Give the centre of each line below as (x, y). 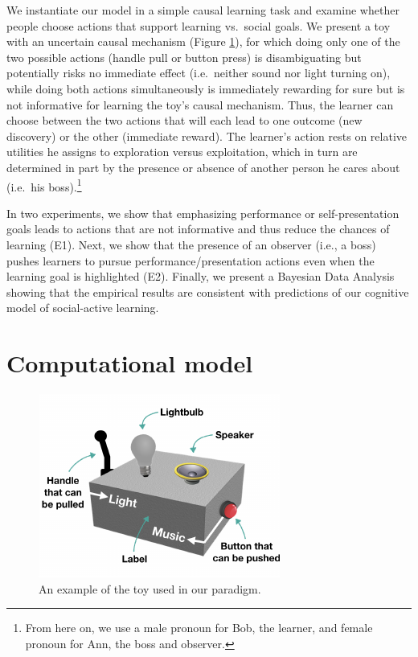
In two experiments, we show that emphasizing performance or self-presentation (203, 213)
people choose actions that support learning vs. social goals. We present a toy (199, 25)
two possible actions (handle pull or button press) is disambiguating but (184, 57)
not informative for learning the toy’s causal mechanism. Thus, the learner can (200, 104)
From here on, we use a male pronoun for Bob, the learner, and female (199, 628)
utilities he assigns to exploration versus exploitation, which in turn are (182, 152)
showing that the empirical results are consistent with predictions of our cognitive (208, 292)
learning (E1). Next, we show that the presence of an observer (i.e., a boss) (191, 244)
